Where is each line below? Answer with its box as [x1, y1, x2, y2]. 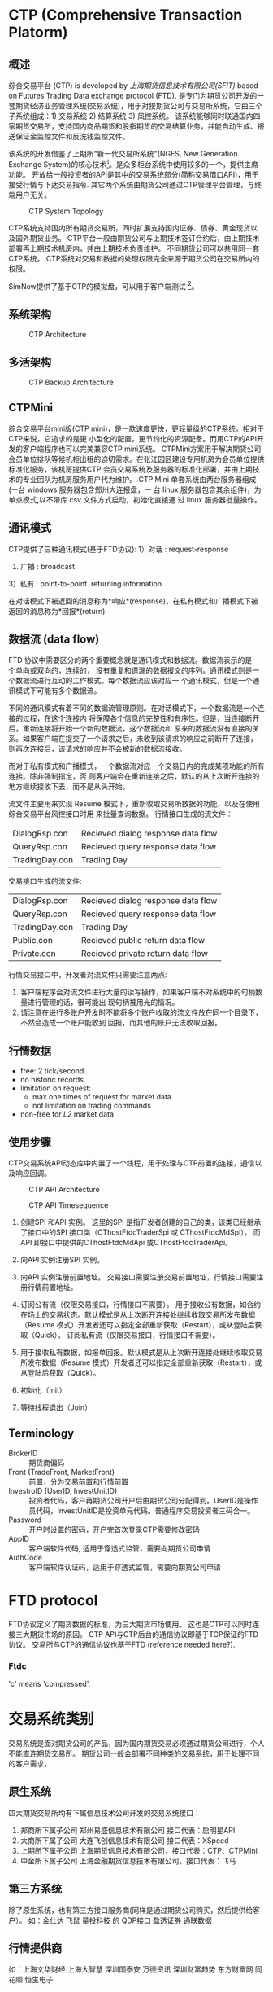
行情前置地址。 [27, 1283, 78, 1292]
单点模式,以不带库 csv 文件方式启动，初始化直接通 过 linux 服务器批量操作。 [8, 494, 262, 504]
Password [8, 1515, 42, 1525]
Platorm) [8, 23, 68, 42]
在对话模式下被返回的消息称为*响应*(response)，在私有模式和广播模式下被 [8, 596, 258, 606]
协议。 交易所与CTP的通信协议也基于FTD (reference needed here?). [8, 1639, 236, 1649]
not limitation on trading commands [32, 1101, 152, 1111]
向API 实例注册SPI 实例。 [19, 1255, 104, 1264]
